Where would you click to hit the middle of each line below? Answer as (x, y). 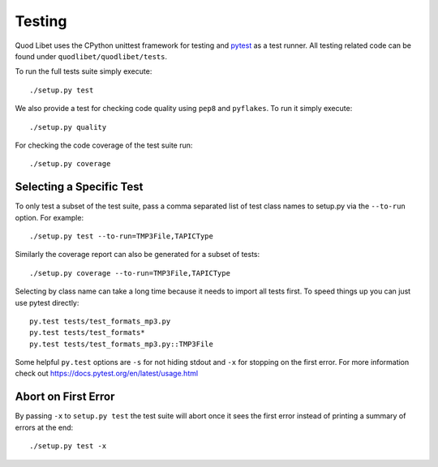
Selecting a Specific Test (79, 187)
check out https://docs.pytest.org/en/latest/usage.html (107, 374)
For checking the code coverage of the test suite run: (104, 145)
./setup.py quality (68, 127)
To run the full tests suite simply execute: (84, 71)
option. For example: (49, 217)
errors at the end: (44, 427)
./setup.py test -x (68, 446)
